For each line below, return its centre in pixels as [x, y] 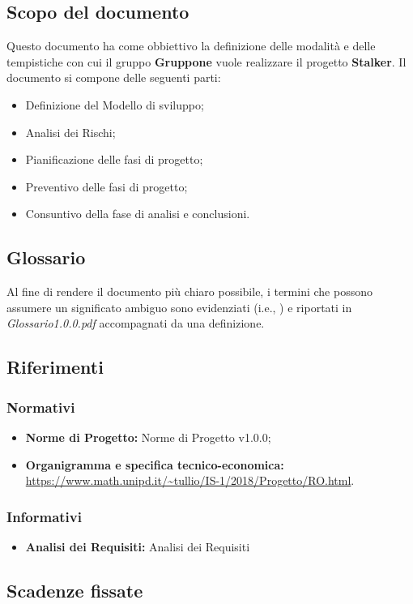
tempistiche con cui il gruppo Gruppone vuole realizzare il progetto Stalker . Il [206, 61]
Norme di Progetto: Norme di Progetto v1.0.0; [148, 437]
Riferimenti [55, 367]
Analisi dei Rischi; [70, 132]
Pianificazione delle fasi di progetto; [114, 159]
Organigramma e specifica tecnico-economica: [155, 464]
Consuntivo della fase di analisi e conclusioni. [138, 214]
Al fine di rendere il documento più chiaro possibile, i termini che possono [189, 291]
